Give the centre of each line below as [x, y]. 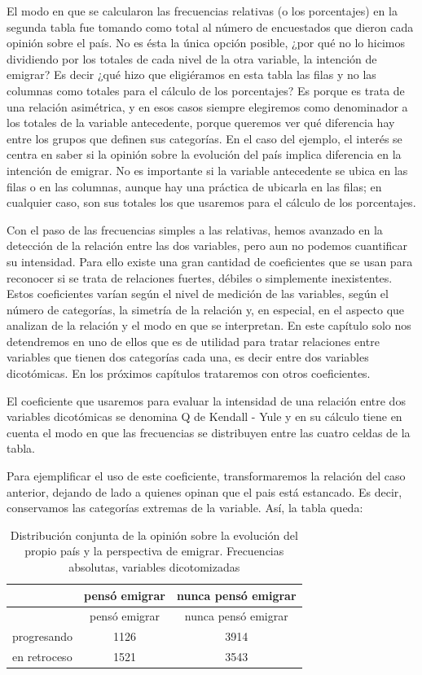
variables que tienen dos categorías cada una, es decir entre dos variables [188, 357]
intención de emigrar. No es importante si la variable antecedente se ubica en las [207, 170]
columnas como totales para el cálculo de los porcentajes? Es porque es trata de [206, 90]
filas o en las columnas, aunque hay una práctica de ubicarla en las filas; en [194, 186]
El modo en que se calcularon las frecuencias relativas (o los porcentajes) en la [202, 11]
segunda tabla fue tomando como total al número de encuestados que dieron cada [210, 26]
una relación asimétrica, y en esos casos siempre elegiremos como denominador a [207, 106]
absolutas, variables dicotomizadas [154, 567]
